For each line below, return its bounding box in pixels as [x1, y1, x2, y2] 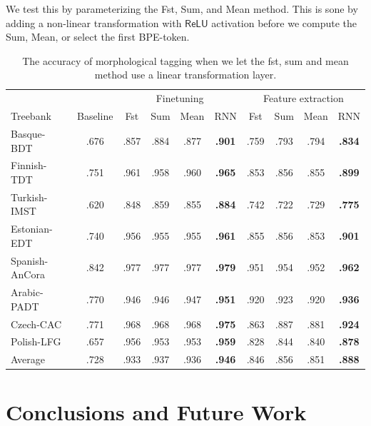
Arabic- [11, 285, 44, 300]
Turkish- [11, 189, 48, 204]
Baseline [76, 108, 113, 123]
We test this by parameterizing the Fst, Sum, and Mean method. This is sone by [6, 1, 358, 16]
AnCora [11, 267, 45, 282]
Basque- [11, 126, 46, 141]
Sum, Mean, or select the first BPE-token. [6, 29, 190, 44]
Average [11, 352, 45, 367]
